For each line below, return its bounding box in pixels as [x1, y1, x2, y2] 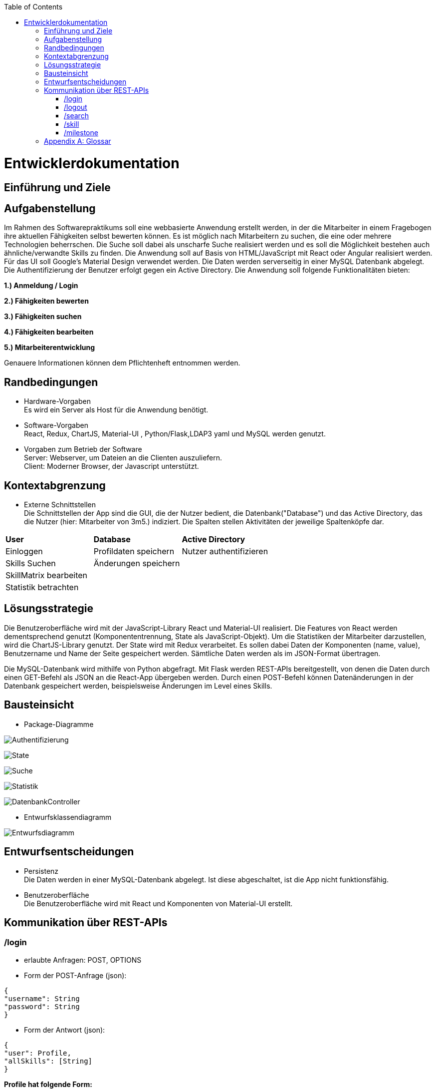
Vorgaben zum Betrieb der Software [24, 445, 142, 454]
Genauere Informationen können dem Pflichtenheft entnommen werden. [4, 359, 240, 367]
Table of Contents [4, 2, 63, 11]
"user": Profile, [4, 1049, 71, 1057]
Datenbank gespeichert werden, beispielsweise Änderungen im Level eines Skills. [4, 681, 272, 690]
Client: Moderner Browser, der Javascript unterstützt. [24, 462, 199, 471]
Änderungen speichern [93, 558, 180, 569]
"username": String [4, 994, 80, 1003]
